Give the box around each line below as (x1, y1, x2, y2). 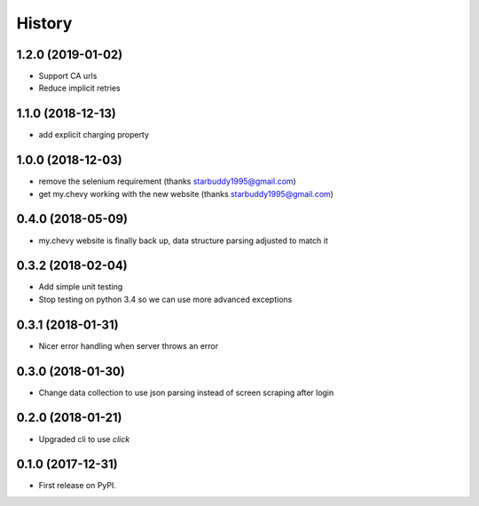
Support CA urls (38, 71, 98, 82)
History (16, 13, 73, 33)
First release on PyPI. (38, 480, 117, 491)
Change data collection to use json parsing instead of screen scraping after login (38, 387, 334, 398)
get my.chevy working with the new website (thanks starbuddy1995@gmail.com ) (38, 188, 334, 199)
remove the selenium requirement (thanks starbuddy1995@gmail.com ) (38, 176, 296, 186)
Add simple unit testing (38, 281, 123, 292)
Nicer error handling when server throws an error (38, 340, 219, 351)
